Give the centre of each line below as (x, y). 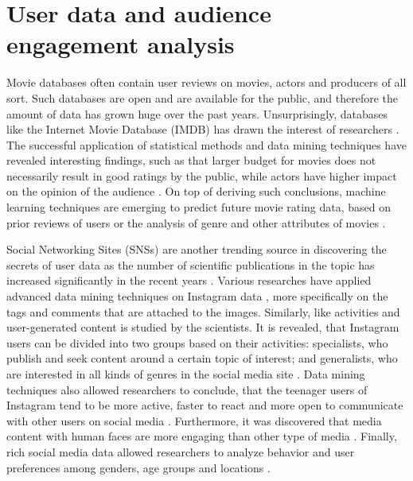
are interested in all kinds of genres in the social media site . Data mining (186, 374)
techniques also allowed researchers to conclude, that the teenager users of (187, 389)
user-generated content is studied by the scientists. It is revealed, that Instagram (203, 327)
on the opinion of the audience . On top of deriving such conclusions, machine (196, 191)
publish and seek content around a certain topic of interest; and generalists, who (202, 358)
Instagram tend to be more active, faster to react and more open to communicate (205, 405)
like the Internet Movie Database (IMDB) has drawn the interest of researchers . (203, 129)
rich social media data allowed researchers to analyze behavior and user (181, 451)
